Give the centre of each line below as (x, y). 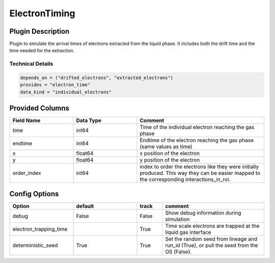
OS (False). (178, 251)
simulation (177, 219)
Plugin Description (39, 31)
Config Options (34, 194)
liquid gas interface (188, 232)
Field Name (26, 121)
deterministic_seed (35, 245)
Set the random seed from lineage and (211, 239)
